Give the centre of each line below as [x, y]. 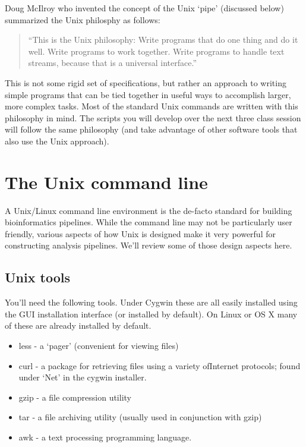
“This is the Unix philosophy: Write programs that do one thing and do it [163, 40]
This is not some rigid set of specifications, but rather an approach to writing [146, 82]
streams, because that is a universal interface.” [112, 63]
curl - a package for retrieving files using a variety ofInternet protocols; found [160, 365]
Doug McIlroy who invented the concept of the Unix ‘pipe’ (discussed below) [144, 8]
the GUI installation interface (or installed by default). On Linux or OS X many [151, 314]
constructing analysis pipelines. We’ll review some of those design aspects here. [149, 245]
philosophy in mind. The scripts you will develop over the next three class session [153, 117]
